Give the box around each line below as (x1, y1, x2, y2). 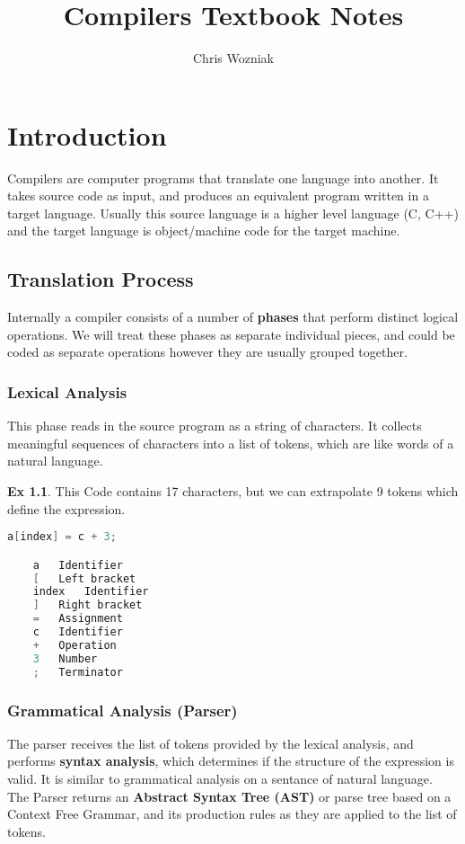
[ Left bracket (32, 572, 136, 585)
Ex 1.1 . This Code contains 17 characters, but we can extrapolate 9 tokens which (7, 482, 459, 501)
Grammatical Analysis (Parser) (7, 698, 238, 721)
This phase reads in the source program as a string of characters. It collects (7, 416, 422, 435)
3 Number (32, 652, 98, 665)
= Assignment (32, 612, 123, 626)
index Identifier (32, 585, 149, 599)
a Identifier (32, 558, 123, 572)
